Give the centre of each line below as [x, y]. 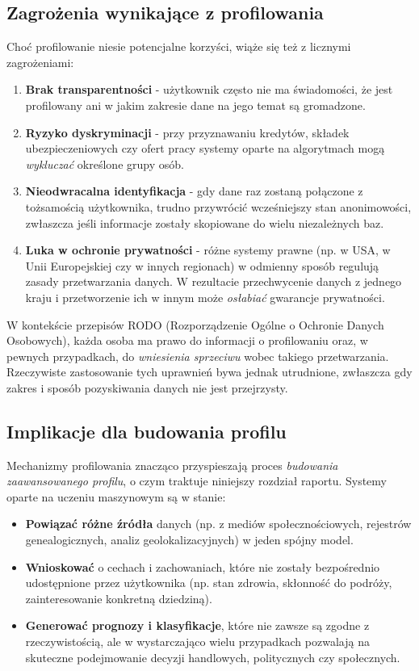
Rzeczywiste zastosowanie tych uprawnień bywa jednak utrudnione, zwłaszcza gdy [209, 372]
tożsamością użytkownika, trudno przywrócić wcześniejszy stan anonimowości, [218, 206]
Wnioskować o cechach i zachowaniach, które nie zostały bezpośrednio [203, 566]
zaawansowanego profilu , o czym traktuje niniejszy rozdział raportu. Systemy [197, 481]
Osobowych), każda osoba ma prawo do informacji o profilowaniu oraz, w [187, 340]
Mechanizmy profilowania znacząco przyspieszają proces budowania [172, 465]
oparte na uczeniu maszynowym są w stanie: [116, 496]
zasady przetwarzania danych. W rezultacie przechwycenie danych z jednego [214, 281]
